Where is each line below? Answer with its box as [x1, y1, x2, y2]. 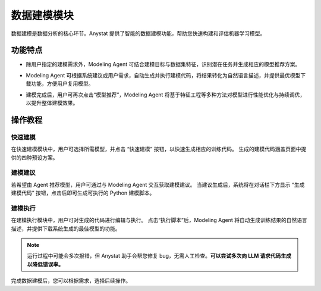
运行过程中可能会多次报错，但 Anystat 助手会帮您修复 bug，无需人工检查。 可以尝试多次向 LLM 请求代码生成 [27, 252, 291, 259]
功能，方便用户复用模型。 [30, 80, 94, 87]
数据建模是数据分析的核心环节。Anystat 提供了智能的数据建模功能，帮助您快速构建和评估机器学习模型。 [11, 30, 266, 37]
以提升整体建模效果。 [26, 99, 78, 107]
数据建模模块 [11, 9, 74, 22]
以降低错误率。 [27, 261, 64, 268]
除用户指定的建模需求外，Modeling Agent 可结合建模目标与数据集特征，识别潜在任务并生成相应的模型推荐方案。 [26, 61, 301, 68]
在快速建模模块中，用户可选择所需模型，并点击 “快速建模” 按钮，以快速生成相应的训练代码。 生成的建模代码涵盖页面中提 [11, 146, 307, 153]
